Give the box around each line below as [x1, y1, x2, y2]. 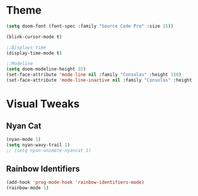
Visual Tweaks [6, 97, 80, 111]
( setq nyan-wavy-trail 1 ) [6, 142, 70, 148]
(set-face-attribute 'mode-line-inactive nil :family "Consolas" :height [6, 78, 193, 83]
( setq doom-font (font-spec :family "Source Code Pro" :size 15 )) [6, 23, 174, 29]
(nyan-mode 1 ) [6, 136, 41, 142]
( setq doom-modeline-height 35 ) [6, 66, 86, 72]
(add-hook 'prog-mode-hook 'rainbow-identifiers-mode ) [6, 179, 145, 185]
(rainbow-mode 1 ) [6, 185, 49, 191]
